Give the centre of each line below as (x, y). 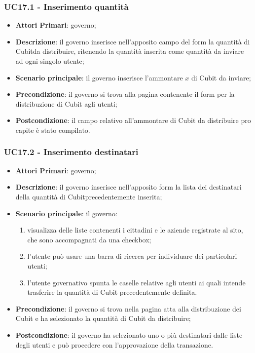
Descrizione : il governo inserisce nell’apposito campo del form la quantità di (133, 41)
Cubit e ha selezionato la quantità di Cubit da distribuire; (103, 318)
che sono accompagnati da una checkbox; (89, 239)
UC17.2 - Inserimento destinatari (71, 152)
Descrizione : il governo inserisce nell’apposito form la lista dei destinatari (128, 187)
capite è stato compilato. (53, 130)
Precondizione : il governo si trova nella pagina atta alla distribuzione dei (128, 308)
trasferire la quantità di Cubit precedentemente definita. (112, 292)
